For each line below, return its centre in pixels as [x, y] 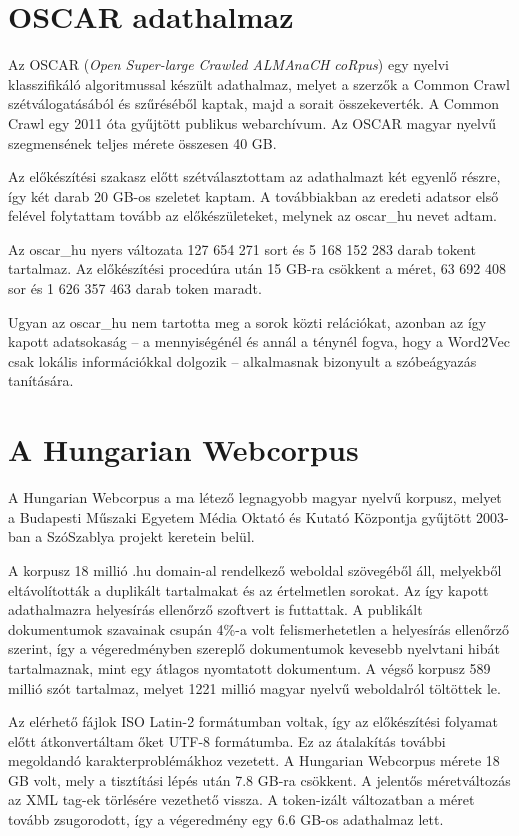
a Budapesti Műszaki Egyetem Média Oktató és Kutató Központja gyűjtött [240, 516]
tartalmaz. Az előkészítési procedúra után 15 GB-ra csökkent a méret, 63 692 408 [257, 268]
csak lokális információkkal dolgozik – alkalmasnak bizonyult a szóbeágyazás [242, 360]
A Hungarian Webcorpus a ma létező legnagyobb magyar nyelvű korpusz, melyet [255, 497]
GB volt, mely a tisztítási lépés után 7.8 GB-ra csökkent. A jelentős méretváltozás [259, 779]
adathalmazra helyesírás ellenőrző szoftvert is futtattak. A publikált [215, 609]
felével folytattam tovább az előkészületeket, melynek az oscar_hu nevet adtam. [252, 215]
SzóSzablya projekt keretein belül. [150, 536]
